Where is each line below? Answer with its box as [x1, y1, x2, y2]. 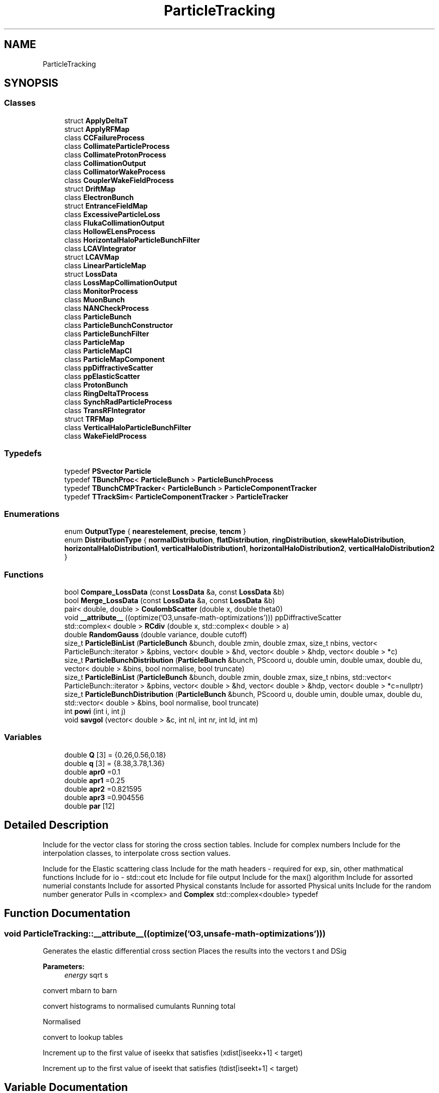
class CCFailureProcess [64, 133, 145, 142]
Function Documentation [4, 907, 130, 920]
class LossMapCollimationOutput [64, 278, 177, 287]
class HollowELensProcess [64, 227, 155, 236]
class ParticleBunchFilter [64, 329, 149, 338]
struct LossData [64, 269, 118, 278]
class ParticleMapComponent [64, 354, 165, 363]
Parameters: [43, 962, 85, 971]
